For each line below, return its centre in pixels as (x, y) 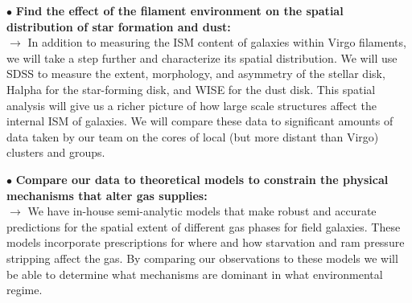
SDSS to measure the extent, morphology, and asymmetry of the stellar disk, (196, 74)
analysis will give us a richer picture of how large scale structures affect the (192, 105)
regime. (25, 290)
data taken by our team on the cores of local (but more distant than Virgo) (193, 136)
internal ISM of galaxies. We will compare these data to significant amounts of (200, 121)
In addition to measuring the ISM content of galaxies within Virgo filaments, (217, 42)
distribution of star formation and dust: (119, 26)
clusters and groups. (56, 152)
